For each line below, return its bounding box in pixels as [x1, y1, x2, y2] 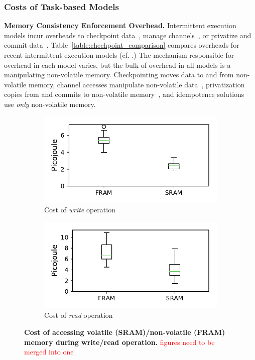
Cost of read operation [44, 310, 113, 320]
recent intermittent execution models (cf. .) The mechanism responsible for [4, 50, 234, 60]
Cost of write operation [44, 204, 115, 215]
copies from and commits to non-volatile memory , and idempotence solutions [4, 89, 244, 99]
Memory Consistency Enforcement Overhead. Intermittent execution [4, 20, 236, 31]
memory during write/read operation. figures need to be [24, 336, 215, 347]
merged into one [24, 346, 74, 357]
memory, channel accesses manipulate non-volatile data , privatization [28, 79, 245, 89]
